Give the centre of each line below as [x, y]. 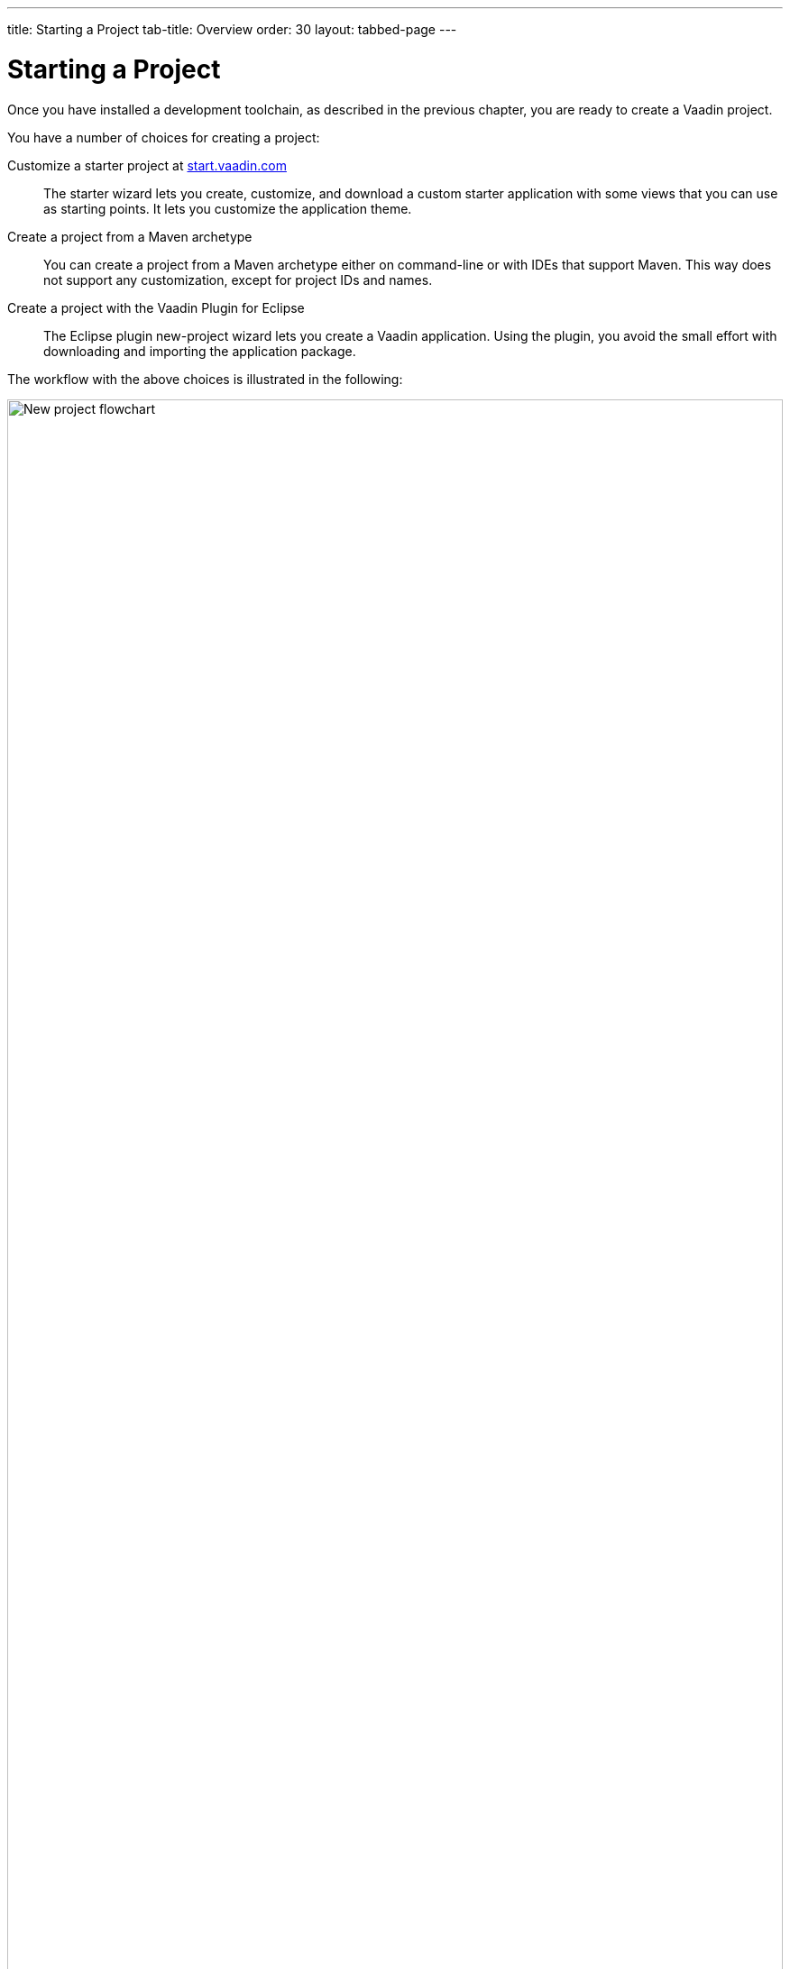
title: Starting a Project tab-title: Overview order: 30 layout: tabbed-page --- [232, 29]
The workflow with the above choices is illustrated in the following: [205, 379]
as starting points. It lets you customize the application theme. [228, 208]
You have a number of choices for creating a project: [164, 137]
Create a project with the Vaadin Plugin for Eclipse [156, 307]
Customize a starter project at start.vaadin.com [147, 165]
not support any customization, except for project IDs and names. [238, 279]
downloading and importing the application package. [200, 351]
